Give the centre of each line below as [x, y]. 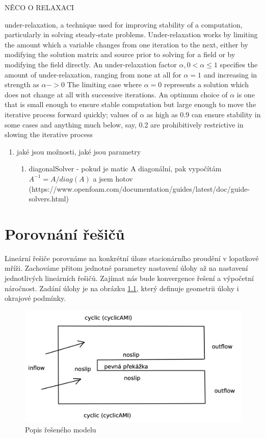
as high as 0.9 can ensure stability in [204, 114]
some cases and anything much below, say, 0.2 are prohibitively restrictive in [124, 124]
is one [246, 94]
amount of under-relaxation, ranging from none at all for [93, 74]
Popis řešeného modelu [61, 429]
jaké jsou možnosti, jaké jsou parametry [79, 151]
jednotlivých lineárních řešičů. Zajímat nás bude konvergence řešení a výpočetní [129, 278]
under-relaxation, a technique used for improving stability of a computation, [124, 24]
